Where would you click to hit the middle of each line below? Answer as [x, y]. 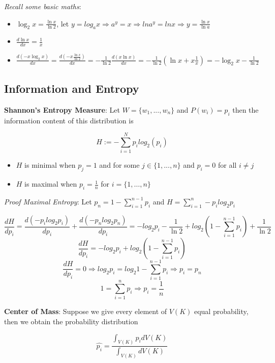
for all [227, 165]
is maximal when [51, 184]
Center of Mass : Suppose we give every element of [86, 311]
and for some [119, 165]
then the [246, 109]
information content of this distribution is [69, 120]
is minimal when [50, 165]
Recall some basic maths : [43, 6]
